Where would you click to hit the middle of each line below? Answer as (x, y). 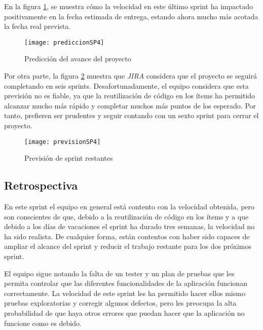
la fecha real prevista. (37, 26)
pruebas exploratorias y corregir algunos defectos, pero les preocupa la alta (120, 303)
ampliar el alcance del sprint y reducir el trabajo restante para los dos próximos (128, 246)
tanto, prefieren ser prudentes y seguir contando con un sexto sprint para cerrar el (131, 115)
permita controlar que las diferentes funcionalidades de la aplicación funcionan (126, 283)
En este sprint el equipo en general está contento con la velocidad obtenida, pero (129, 207)
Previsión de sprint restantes (69, 158)
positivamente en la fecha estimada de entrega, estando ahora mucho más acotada (131, 16)
